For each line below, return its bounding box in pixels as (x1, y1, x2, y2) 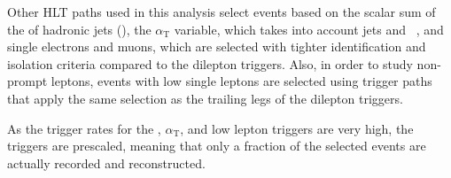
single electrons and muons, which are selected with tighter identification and (7, 37, 426, 56)
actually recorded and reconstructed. (7, 153, 206, 172)
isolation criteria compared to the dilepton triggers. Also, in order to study (7, 54, 413, 73)
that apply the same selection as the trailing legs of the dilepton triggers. (7, 89, 403, 107)
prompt (7, 72, 48, 90)
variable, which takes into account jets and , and (174, 19, 444, 38)
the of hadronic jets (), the (7, 19, 152, 38)
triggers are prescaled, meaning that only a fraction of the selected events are (7, 136, 426, 155)
